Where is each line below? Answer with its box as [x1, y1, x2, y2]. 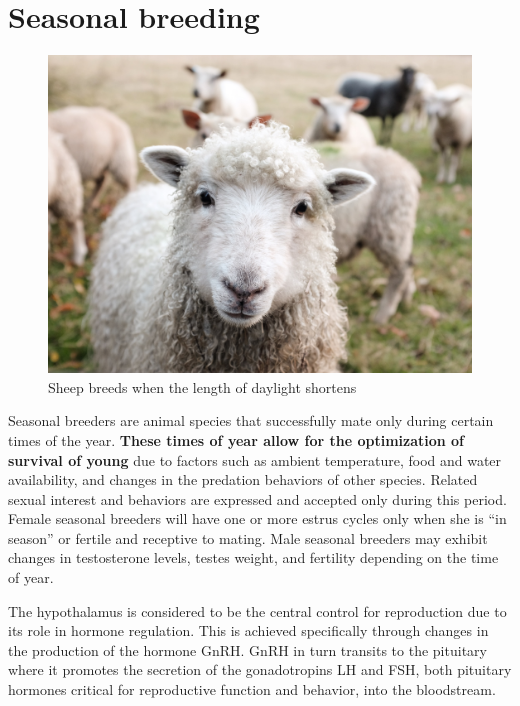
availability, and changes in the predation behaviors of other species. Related [8, 469, 478, 490]
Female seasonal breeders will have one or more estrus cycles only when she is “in [8, 508, 507, 529]
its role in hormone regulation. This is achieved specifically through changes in [8, 620, 489, 641]
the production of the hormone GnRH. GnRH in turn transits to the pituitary [8, 639, 487, 660]
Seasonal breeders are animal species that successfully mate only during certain [8, 410, 494, 431]
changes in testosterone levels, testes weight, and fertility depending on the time [8, 547, 499, 568]
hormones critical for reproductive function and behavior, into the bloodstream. [8, 679, 496, 700]
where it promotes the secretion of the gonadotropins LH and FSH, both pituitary [8, 659, 512, 680]
